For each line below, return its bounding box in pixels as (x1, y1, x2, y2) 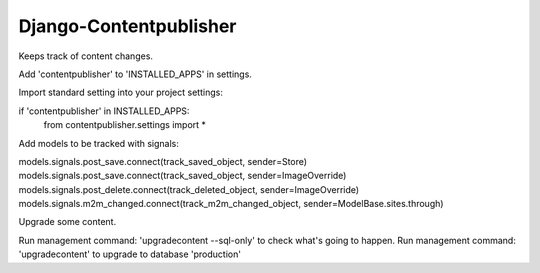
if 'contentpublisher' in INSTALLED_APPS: (18, 105, 190, 117)
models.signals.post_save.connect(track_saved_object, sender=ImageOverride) (18, 170, 347, 182)
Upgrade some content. (18, 216, 117, 228)
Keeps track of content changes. (18, 50, 154, 62)
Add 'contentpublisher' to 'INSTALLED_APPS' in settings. (18, 68, 252, 80)
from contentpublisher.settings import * (43, 119, 207, 131)
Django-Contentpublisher (18, 15, 237, 37)
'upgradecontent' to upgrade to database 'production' (18, 248, 242, 260)
